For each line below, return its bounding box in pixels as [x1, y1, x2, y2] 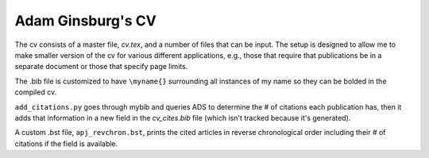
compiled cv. [14, 87, 57, 97]
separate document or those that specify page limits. [14, 62, 188, 71]
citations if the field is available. [14, 139, 118, 148]
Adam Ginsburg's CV [14, 12, 157, 29]
